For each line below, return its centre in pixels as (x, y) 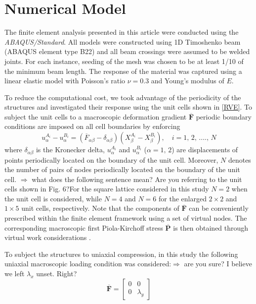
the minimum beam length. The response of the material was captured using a (123, 71)
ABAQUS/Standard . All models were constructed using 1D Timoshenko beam (123, 41)
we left (15, 274)
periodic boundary (224, 116)
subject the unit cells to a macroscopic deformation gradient (96, 116)
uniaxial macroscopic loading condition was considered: (88, 264)
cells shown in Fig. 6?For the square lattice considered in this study (107, 189)
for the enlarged (183, 198)
